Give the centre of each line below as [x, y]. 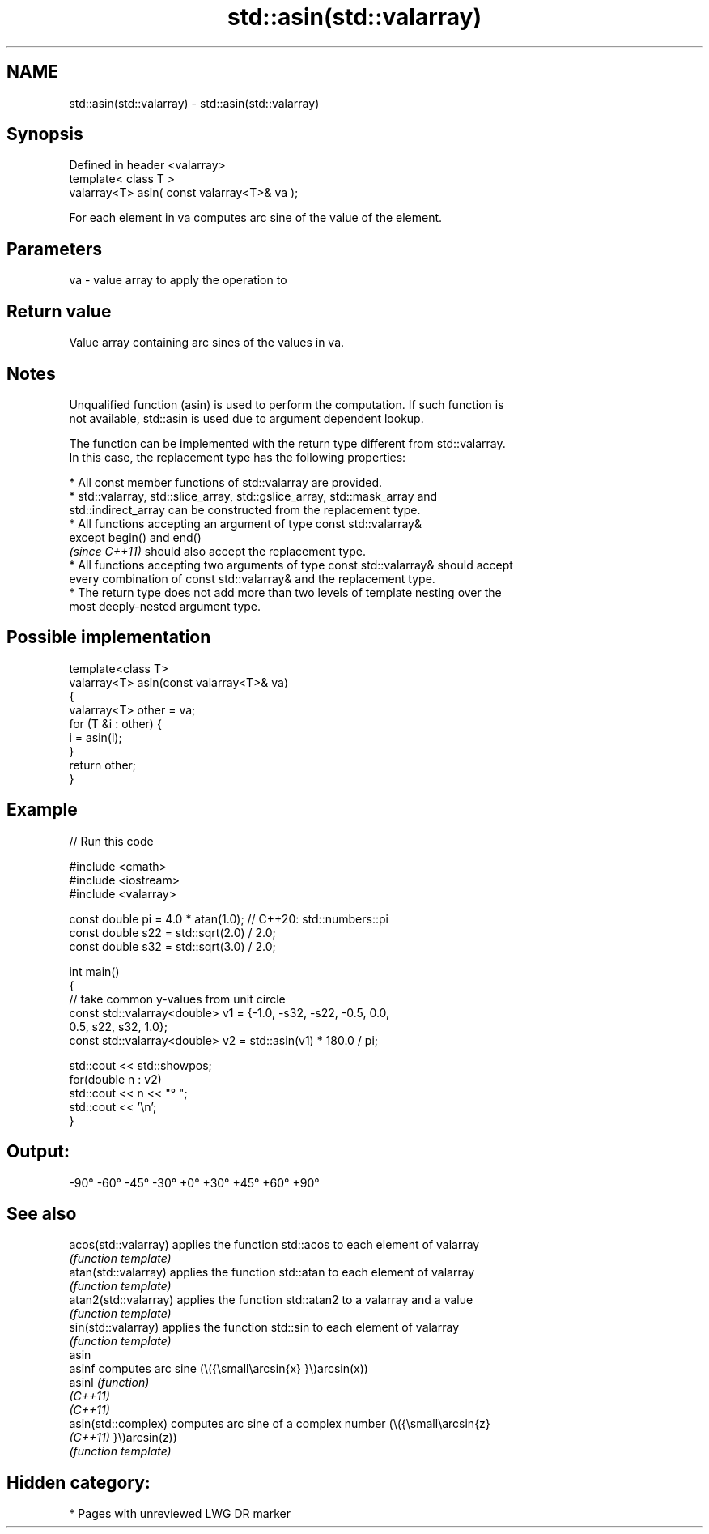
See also [42, 1213]
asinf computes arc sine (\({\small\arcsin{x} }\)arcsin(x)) [219, 1369]
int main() [94, 971]
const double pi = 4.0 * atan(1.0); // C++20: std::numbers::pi [229, 918]
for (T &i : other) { [115, 723]
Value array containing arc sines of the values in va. [207, 343]
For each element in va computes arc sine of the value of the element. [256, 218]
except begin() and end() [135, 537]
